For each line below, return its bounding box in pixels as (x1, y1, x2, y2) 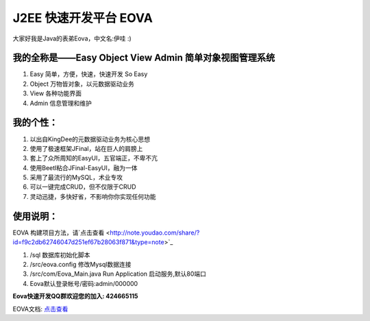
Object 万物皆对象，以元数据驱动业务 (29, 80, 135, 88)
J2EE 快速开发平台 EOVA (12, 10, 153, 25)
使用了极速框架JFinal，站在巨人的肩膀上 (29, 144, 143, 152)
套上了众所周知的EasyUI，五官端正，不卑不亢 (29, 154, 158, 163)
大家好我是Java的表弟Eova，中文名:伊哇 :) (12, 34, 132, 43)
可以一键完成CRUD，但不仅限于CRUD (29, 182, 136, 191)
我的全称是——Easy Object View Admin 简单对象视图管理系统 (12, 52, 275, 64)
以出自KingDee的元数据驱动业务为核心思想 (29, 134, 151, 143)
